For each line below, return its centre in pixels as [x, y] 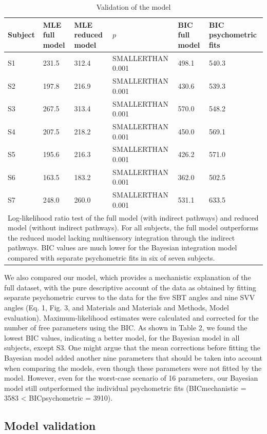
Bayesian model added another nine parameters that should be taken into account [133, 357]
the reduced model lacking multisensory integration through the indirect [121, 237]
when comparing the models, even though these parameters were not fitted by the [133, 368]
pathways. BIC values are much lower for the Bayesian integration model [122, 248]
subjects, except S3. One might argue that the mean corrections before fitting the [132, 348]
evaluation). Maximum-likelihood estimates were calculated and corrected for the [131, 317]
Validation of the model [133, 7]
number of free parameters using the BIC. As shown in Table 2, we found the [126, 328]
